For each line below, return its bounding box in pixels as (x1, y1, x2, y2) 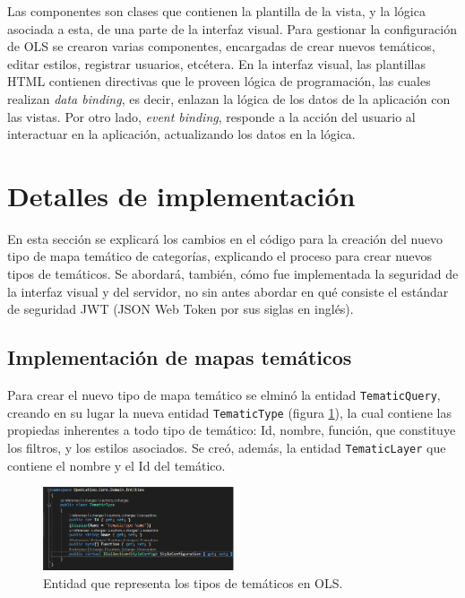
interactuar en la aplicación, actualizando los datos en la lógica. (7, 125, 356, 143)
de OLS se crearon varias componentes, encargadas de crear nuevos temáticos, (7, 37, 435, 56)
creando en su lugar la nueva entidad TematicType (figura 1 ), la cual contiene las (7, 403, 452, 421)
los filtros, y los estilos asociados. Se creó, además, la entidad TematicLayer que (7, 438, 446, 456)
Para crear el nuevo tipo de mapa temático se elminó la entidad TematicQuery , (7, 386, 441, 404)
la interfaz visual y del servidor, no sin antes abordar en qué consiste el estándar (7, 282, 449, 300)
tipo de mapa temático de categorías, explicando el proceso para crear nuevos (7, 247, 433, 265)
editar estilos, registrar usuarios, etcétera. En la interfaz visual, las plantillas (7, 54, 426, 73)
